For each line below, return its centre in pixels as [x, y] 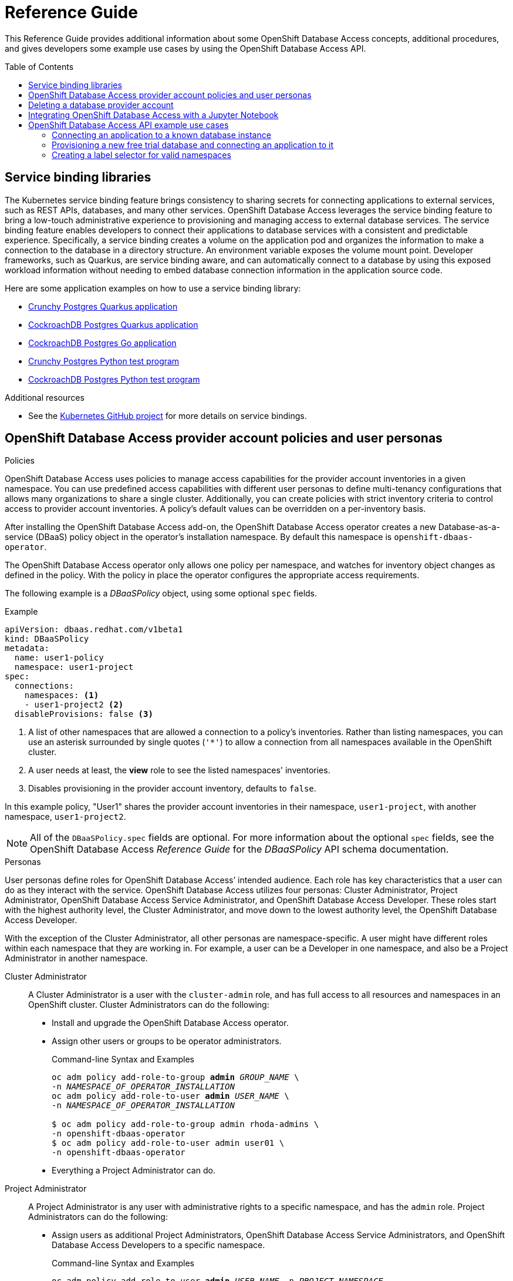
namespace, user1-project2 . [65, 817]
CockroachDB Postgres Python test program [114, 379]
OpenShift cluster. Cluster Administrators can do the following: [149, 1005]
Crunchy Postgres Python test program [104, 361]
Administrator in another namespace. [76, 958]
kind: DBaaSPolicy [47, 639]
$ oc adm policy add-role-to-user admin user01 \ [168, 1143]
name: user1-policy [59, 658]
